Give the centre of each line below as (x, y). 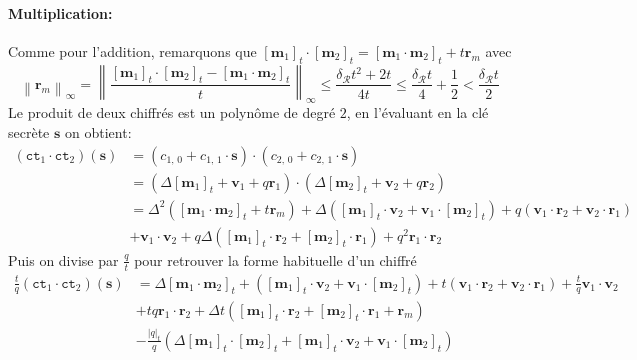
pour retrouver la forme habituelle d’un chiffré (275, 259)
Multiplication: (60, 12)
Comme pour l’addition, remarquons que (132, 50)
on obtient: (98, 131)
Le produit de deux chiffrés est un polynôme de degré (172, 112)
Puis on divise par (63, 259)
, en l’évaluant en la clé (417, 112)
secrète (29, 131)
